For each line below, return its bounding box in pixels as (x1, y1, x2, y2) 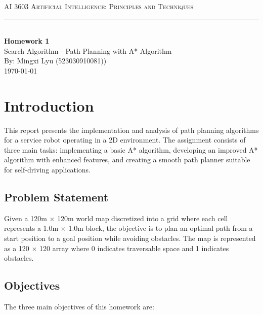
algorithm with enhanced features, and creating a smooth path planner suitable (4, 154, 250, 165)
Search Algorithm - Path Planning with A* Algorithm (4, 45, 172, 56)
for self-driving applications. (4, 164, 91, 175)
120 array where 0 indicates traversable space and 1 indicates (39, 242, 229, 253)
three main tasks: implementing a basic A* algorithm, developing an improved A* (4, 144, 258, 155)
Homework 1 (4, 36, 50, 46)
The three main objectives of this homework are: (4, 301, 154, 312)
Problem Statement (4, 189, 109, 205)
